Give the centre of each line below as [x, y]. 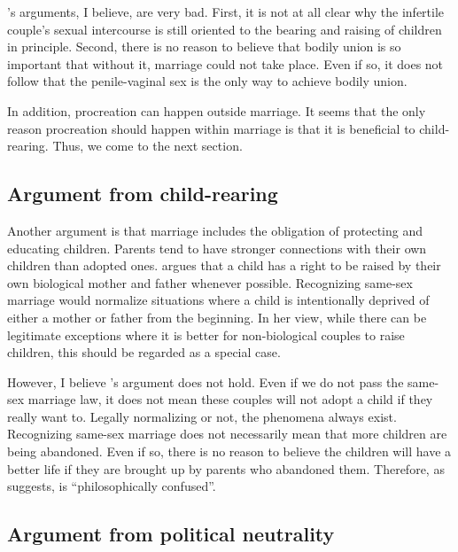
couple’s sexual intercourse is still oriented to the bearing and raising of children [225, 29]
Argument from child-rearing [143, 194]
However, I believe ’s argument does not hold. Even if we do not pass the [206, 381]
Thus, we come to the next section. [147, 146]
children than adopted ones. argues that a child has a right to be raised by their [224, 265]
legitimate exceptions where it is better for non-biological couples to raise [206, 334]
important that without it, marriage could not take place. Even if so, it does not [225, 63]
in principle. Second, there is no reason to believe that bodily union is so [204, 47]
